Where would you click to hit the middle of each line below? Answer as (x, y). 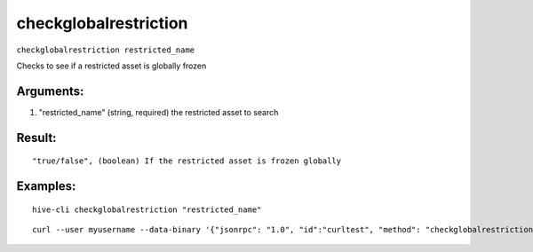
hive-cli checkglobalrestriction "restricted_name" (147, 209)
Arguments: (50, 91)
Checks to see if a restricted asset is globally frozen (111, 66)
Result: (36, 138)
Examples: (46, 186)
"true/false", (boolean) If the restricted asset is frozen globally (187, 161)
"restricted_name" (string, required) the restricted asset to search (159, 112)
